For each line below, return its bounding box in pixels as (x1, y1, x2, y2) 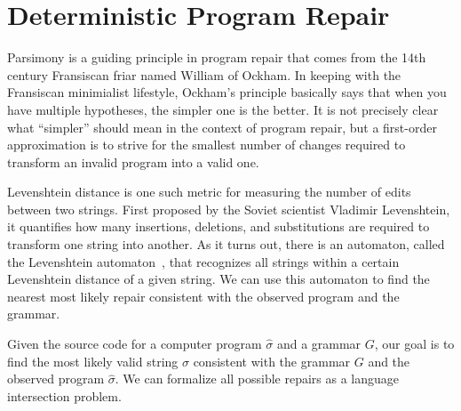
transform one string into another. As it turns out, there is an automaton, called (7, 235, 445, 254)
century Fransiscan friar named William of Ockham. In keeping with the (7, 65, 401, 84)
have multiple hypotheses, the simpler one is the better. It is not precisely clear (7, 100, 439, 118)
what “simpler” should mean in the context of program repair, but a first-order (7, 117, 437, 136)
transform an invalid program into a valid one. (7, 152, 259, 171)
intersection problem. (7, 386, 122, 405)
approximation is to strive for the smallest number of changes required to (7, 135, 406, 154)
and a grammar (276, 334, 362, 353)
